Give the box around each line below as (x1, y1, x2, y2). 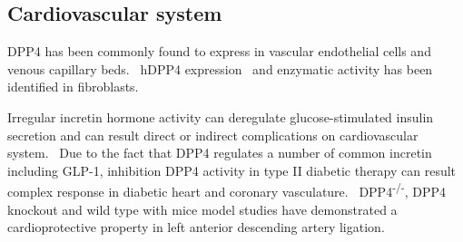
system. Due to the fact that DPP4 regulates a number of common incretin (7, 143, 432, 162)
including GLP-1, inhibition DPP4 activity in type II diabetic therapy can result (7, 160, 457, 179)
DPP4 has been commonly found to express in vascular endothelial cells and (7, 42, 431, 61)
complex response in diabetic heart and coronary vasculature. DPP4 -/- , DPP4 (7, 179, 447, 201)
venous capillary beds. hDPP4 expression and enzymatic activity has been (7, 59, 433, 78)
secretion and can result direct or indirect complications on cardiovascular (7, 125, 419, 144)
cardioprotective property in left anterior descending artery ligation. (7, 218, 385, 237)
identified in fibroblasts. (7, 77, 139, 96)
